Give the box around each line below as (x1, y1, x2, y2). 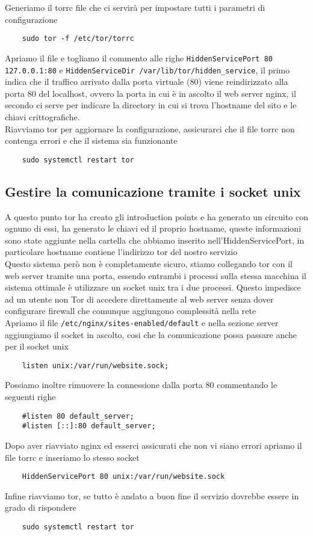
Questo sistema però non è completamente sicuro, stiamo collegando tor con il (5, 257, 293, 270)
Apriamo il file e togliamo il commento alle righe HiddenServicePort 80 (5, 51, 273, 64)
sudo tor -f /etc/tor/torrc (22, 34, 134, 43)
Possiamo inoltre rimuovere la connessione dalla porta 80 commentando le (5, 378, 277, 391)
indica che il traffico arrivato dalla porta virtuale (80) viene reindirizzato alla (5, 75, 288, 88)
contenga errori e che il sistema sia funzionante (5, 134, 178, 147)
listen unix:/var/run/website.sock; (22, 361, 169, 370)
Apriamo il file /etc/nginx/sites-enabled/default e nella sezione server (5, 316, 279, 328)
